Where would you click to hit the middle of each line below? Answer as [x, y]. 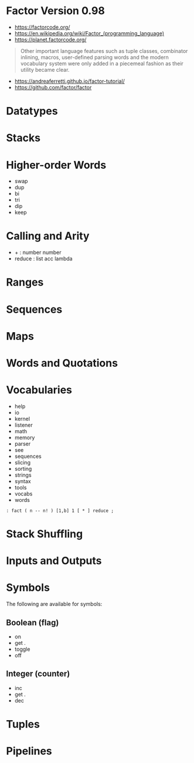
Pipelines [29, 751]
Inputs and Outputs [54, 561]
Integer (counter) [38, 674]
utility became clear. [45, 69]
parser [23, 444]
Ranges [25, 282]
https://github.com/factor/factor [53, 87]
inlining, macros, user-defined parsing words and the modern [94, 57]
